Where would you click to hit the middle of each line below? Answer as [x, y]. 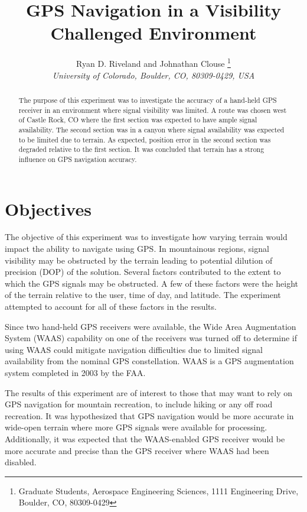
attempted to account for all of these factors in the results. [111, 307]
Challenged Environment [153, 33]
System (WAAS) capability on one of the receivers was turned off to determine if [151, 338]
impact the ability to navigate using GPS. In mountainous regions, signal [137, 249]
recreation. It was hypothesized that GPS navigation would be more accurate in [149, 415]
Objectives [48, 208]
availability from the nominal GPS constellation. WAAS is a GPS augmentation [149, 361]
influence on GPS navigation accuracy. [78, 159]
